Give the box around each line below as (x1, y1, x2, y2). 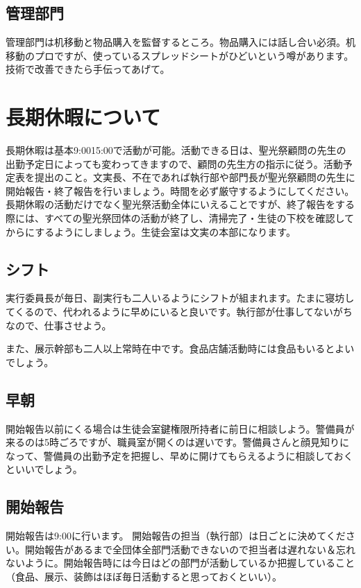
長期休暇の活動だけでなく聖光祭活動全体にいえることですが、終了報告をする (6, 197, 355, 211)
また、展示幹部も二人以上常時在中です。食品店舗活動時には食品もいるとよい (6, 341, 355, 356)
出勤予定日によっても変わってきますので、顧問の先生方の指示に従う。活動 (6, 156, 343, 171)
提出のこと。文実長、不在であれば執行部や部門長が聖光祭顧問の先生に (34, 170, 355, 184)
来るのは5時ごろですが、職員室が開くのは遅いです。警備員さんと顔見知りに (6, 435, 349, 449)
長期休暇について (6, 103, 161, 131)
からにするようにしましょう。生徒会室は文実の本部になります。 (6, 224, 296, 239)
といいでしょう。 (6, 462, 83, 476)
